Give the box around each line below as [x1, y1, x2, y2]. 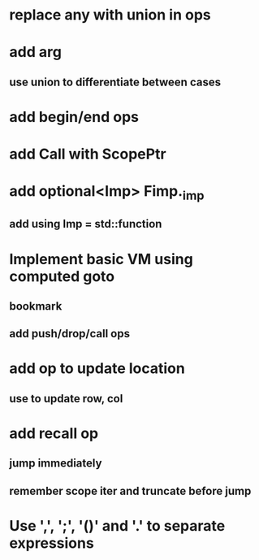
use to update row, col [9, 392, 123, 406]
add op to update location [9, 359, 185, 378]
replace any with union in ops [9, 6, 211, 24]
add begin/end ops [9, 107, 139, 126]
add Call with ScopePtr [9, 145, 166, 163]
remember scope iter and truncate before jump [9, 484, 252, 497]
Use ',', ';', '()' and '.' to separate [9, 517, 226, 536]
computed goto [9, 267, 115, 285]
